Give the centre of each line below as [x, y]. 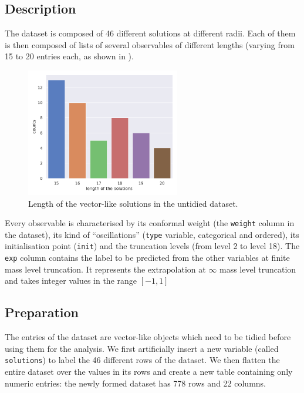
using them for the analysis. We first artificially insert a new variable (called [142, 348]
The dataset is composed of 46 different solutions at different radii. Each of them [150, 33]
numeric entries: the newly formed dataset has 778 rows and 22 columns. [136, 383]
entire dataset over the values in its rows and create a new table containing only [149, 372]
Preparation [42, 312]
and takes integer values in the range [71, 281]
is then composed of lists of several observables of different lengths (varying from [150, 44]
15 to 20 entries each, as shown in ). [69, 56]
